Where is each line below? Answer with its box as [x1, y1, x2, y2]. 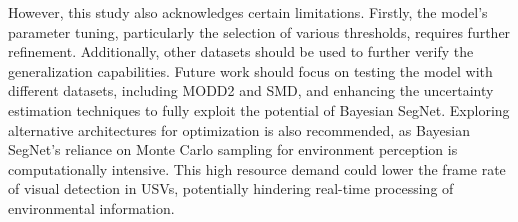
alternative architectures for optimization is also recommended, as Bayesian [8, 119, 470, 140]
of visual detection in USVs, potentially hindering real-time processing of [8, 178, 454, 199]
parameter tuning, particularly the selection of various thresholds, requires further [8, 21, 511, 42]
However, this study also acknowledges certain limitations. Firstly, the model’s [8, 2, 488, 22]
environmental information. [8, 197, 175, 218]
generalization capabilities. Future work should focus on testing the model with [8, 60, 493, 81]
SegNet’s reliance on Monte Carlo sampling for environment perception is [8, 139, 458, 160]
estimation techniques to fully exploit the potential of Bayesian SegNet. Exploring [8, 99, 510, 120]
